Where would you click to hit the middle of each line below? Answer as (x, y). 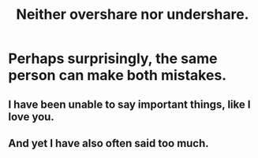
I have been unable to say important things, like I (129, 104)
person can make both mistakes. (118, 75)
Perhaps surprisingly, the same (113, 59)
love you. (32, 117)
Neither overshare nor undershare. (133, 15)
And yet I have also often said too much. (108, 143)
